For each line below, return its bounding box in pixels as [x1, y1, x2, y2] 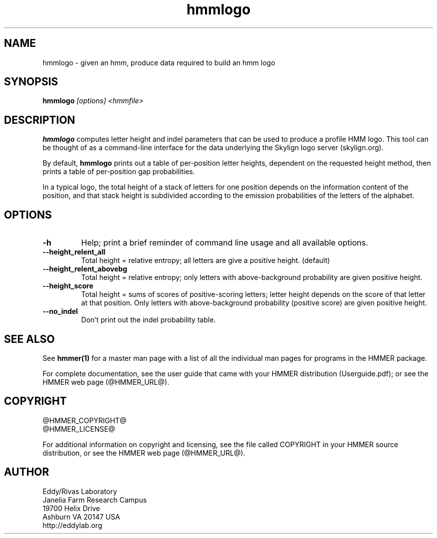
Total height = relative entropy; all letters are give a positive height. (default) [81, 256, 330, 265]
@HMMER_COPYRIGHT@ [42, 416, 127, 425]
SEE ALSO [4, 332, 55, 345]
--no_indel [42, 307, 78, 316]
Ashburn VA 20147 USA [42, 512, 120, 521]
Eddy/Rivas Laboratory [42, 487, 117, 496]
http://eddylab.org [42, 521, 102, 530]
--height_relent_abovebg [42, 265, 127, 273]
